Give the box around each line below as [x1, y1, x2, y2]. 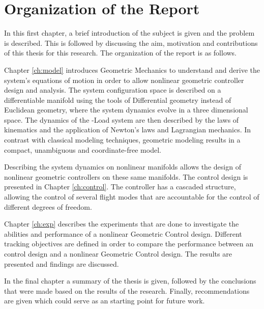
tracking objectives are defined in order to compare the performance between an [4, 238, 253, 249]
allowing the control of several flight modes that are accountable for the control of [4, 191, 259, 202]
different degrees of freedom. [4, 201, 92, 212]
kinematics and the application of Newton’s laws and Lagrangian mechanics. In [4, 124, 251, 135]
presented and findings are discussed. [4, 258, 119, 269]
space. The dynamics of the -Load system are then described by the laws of [4, 114, 239, 125]
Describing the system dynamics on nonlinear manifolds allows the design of [4, 161, 241, 172]
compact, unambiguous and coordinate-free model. [4, 144, 161, 155]
